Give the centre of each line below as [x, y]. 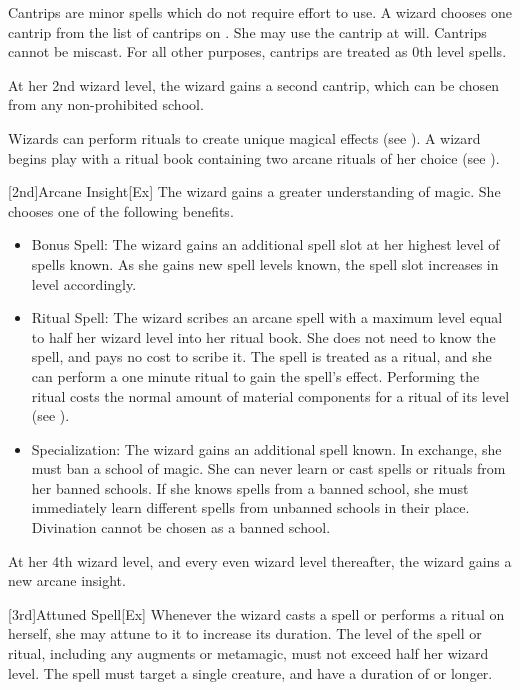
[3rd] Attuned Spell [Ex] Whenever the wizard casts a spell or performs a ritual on [256, 613]
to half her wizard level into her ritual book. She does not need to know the [263, 336]
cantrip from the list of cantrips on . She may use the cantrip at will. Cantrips [247, 31]
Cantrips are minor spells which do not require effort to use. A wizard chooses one [260, 12]
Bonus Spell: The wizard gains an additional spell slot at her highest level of [265, 244]
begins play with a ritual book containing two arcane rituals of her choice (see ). [254, 157]
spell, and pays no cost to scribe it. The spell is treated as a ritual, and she [261, 356]
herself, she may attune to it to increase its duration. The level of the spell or [245, 633]
